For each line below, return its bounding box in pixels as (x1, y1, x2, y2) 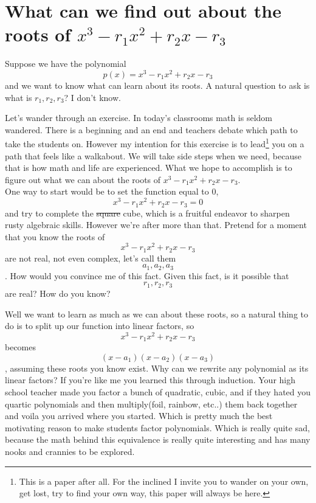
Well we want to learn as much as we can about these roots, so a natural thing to (5, 307, 308, 320)
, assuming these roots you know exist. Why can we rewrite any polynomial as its (5, 361, 309, 374)
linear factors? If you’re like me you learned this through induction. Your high (5, 373, 296, 386)
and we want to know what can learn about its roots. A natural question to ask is (5, 78, 310, 91)
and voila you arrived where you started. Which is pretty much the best (5, 409, 273, 422)
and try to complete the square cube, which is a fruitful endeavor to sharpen (5, 206, 290, 219)
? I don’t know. (64, 91, 121, 103)
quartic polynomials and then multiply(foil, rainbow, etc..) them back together (5, 397, 298, 410)
